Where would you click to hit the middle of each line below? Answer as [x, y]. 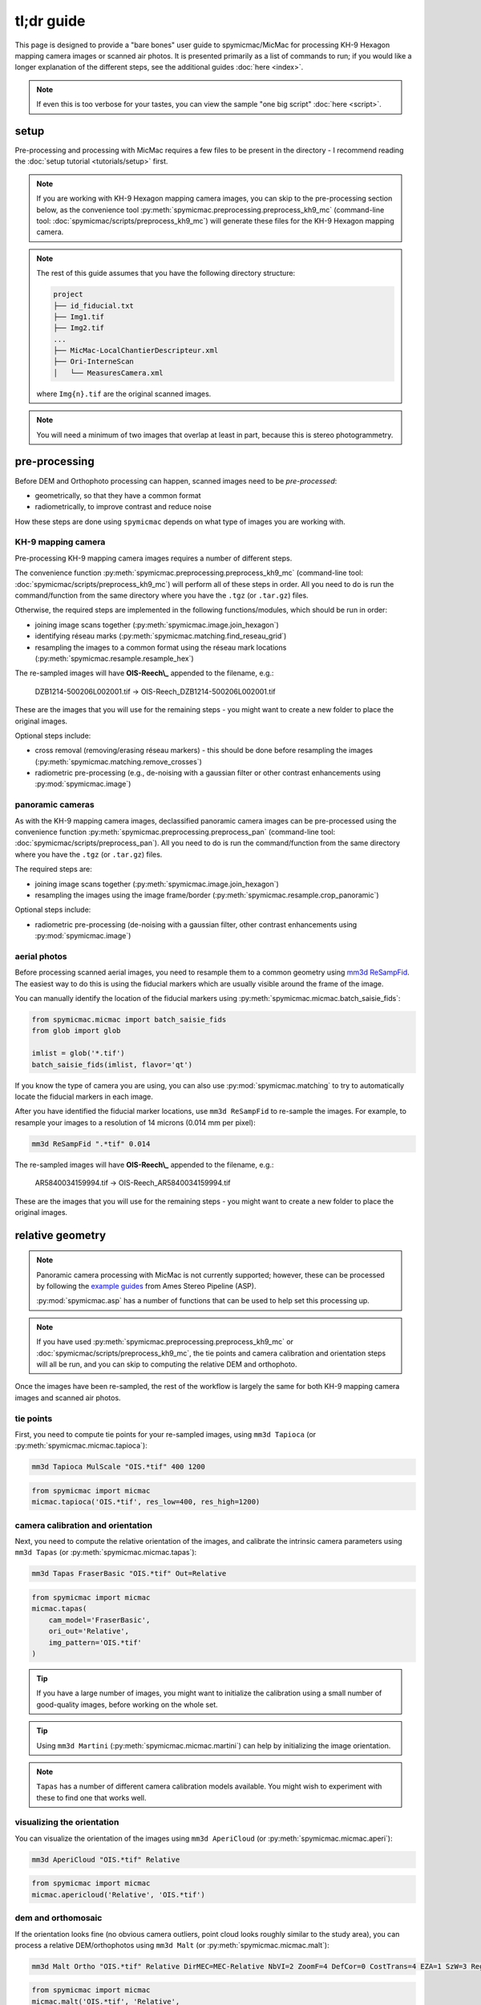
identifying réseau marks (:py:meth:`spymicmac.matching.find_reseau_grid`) [161, 636]
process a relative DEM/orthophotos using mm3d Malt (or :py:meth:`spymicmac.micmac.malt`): [172, 1945]
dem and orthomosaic [59, 1918]
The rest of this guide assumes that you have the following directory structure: [166, 273]
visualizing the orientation [67, 1822]
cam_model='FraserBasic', [99, 1620]
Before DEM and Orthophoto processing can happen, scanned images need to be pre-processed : [176, 480]
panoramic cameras [55, 804]
